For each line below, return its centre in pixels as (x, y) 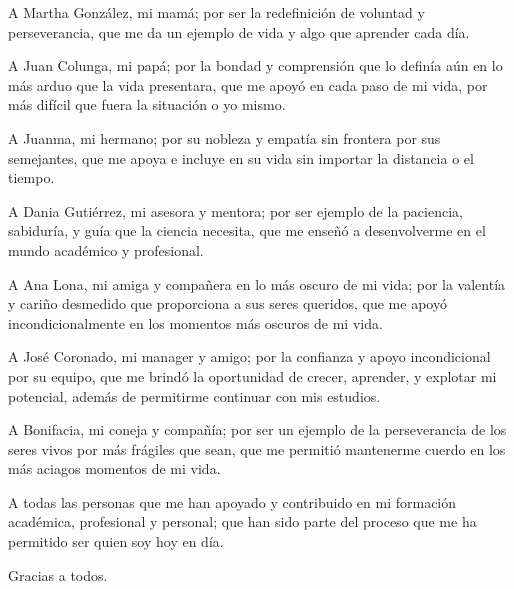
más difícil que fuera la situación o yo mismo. (147, 104)
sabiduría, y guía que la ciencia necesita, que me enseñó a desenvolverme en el (247, 230)
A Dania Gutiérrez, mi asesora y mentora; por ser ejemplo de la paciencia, (235, 210)
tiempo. (31, 177)
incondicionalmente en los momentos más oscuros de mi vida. (195, 322)
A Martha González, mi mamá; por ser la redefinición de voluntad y (216, 12)
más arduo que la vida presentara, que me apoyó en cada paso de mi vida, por (248, 84)
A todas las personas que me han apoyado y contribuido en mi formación (232, 501)
